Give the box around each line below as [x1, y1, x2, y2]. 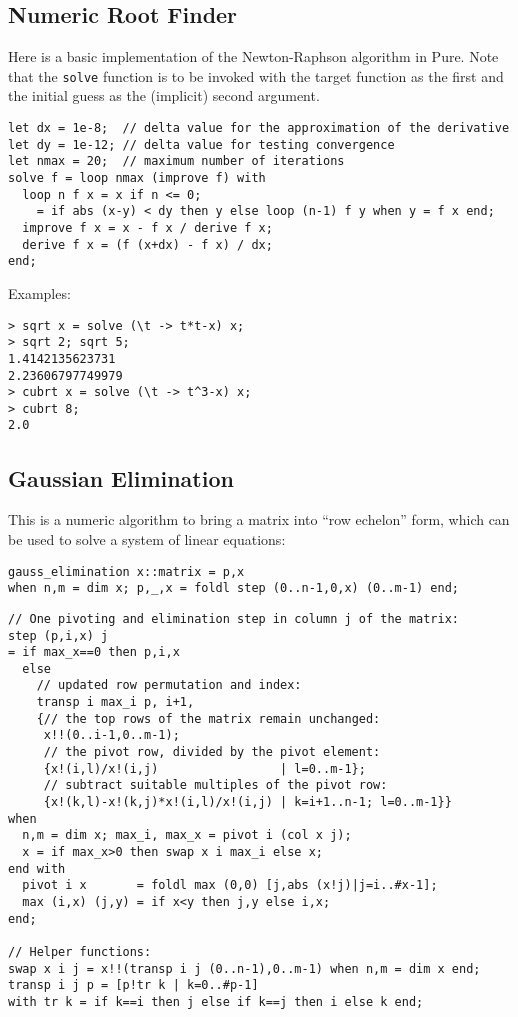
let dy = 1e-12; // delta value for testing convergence [8, 137, 395, 152]
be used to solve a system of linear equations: [8, 528, 286, 549]
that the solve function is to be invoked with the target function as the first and [8, 65, 504, 86]
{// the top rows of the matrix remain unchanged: [36, 711, 381, 726]
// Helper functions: [8, 944, 152, 959]
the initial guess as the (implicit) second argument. [8, 85, 320, 106]
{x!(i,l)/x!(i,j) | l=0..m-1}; [43, 761, 366, 776]
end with [8, 861, 66, 876]
